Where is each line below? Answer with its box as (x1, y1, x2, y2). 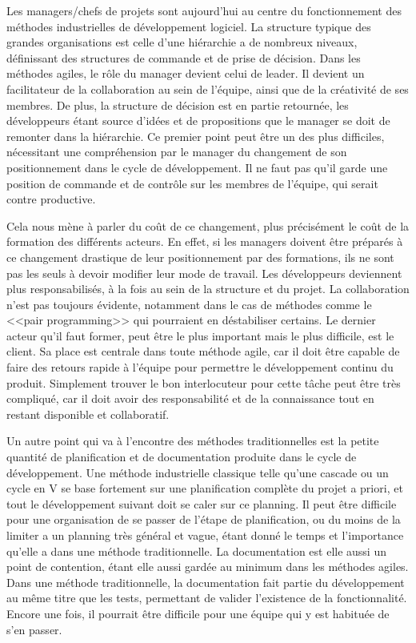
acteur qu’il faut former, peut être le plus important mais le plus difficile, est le (6, 327, 394, 344)
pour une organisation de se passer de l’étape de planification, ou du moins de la (6, 511, 401, 528)
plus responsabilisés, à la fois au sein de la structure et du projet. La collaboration (6, 280, 410, 297)
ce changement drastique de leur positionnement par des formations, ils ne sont (6, 248, 394, 265)
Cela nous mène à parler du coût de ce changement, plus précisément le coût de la (6, 217, 410, 234)
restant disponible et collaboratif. (6, 405, 170, 422)
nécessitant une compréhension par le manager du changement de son (6, 143, 347, 160)
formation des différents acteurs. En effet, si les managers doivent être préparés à (6, 233, 403, 250)
